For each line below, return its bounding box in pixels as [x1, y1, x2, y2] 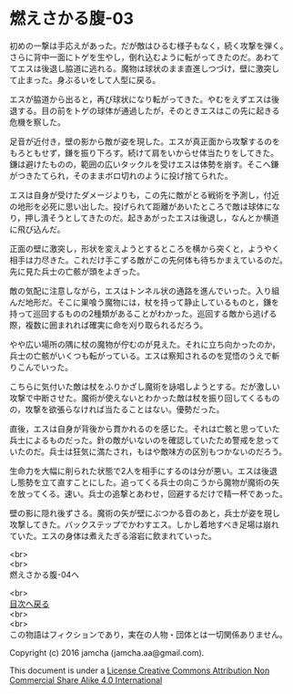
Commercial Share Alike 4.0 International [9, 674, 163, 685]
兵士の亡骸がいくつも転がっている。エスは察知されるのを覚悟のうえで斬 [9, 350, 280, 361]
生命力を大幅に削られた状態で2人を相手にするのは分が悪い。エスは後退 [9, 465, 278, 476]
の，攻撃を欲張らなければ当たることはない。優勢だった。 [9, 403, 225, 415]
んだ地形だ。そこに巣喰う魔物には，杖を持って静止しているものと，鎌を [9, 296, 279, 307]
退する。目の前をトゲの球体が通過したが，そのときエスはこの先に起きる [9, 105, 280, 116]
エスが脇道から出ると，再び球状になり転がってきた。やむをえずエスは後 [9, 93, 280, 105]
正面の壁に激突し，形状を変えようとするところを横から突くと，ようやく [9, 243, 280, 254]
